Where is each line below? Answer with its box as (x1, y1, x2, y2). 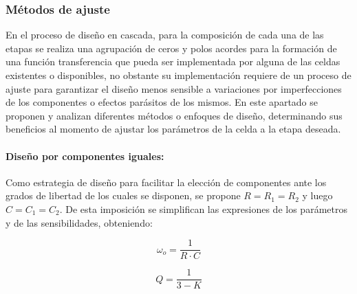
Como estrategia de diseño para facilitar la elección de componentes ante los (6, 174, 327, 189)
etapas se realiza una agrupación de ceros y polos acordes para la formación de (6, 41, 337, 55)
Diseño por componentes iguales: (6, 148, 164, 163)
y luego (302, 188, 333, 203)
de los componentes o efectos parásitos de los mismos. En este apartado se (6, 95, 318, 109)
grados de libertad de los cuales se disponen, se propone (6, 188, 241, 203)
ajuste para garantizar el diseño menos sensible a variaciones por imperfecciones (6, 81, 342, 95)
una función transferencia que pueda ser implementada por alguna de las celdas (6, 54, 340, 69)
